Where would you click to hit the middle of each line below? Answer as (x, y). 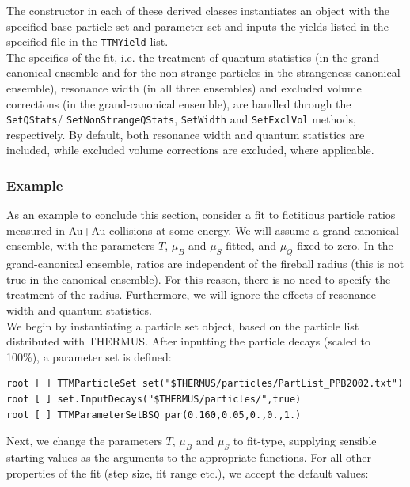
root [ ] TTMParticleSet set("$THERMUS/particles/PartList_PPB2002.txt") (205, 384)
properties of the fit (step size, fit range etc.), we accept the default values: (188, 472)
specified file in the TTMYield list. (87, 42)
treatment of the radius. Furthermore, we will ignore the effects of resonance (191, 294)
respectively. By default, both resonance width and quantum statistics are (186, 134)
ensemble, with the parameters (81, 245)
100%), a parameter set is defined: (89, 356)
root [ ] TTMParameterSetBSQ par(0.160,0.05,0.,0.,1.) (154, 415)
